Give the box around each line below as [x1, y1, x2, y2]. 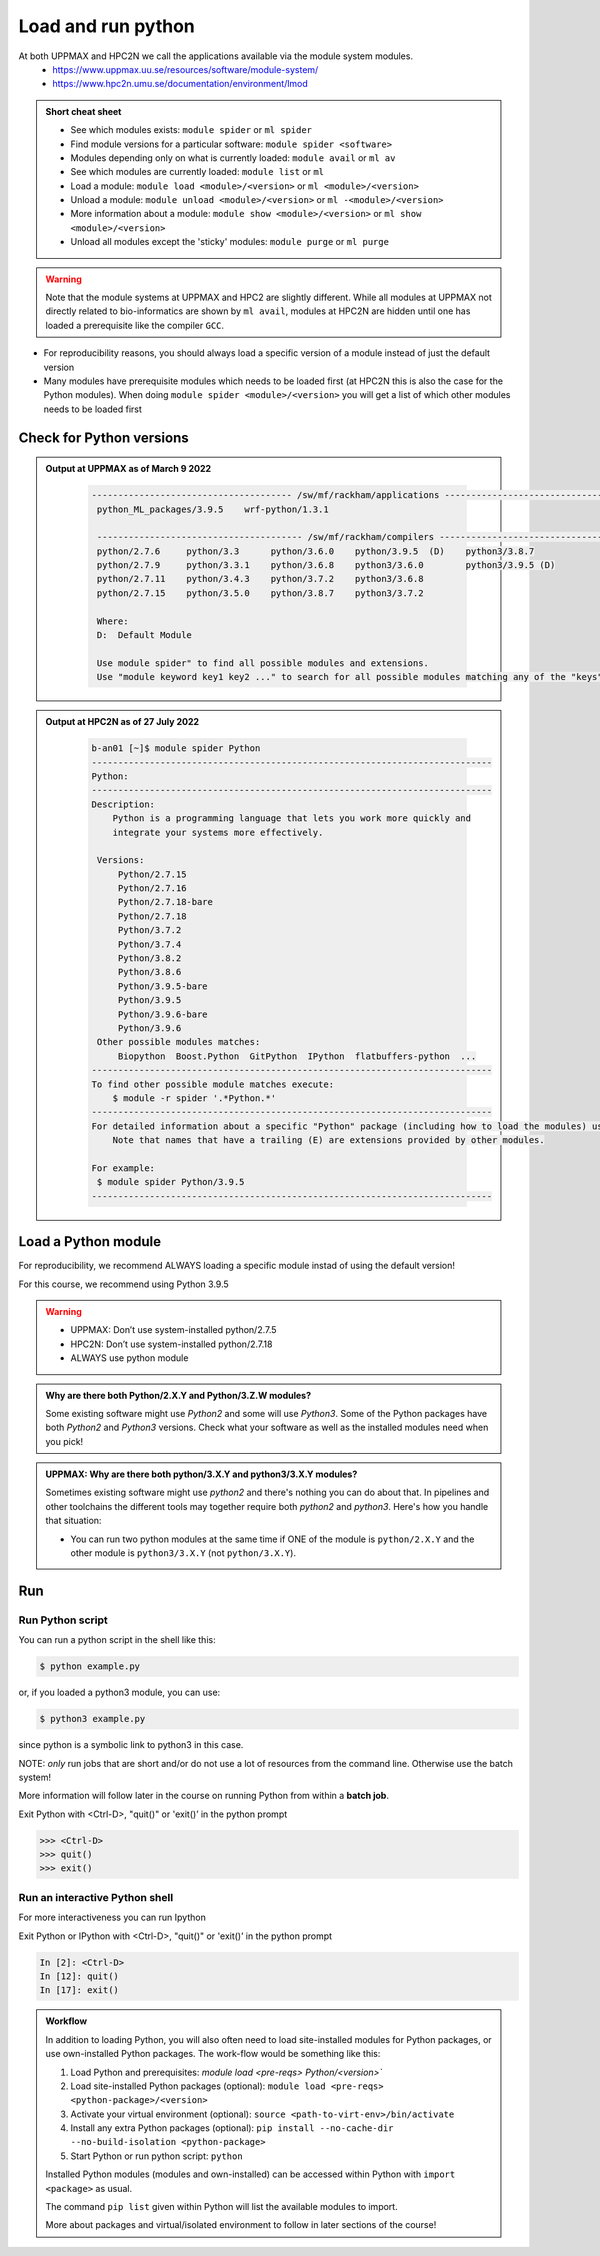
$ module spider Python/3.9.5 [96, 1176, 245, 1188]
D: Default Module [96, 630, 192, 641]
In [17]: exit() [39, 1985, 120, 1996]
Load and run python [18, 15, 195, 37]
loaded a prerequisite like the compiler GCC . [45, 319, 225, 331]
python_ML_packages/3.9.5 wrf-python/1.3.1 [96, 503, 329, 515]
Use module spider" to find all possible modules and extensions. [96, 657, 430, 669]
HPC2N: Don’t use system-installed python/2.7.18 [70, 1338, 273, 1350]
